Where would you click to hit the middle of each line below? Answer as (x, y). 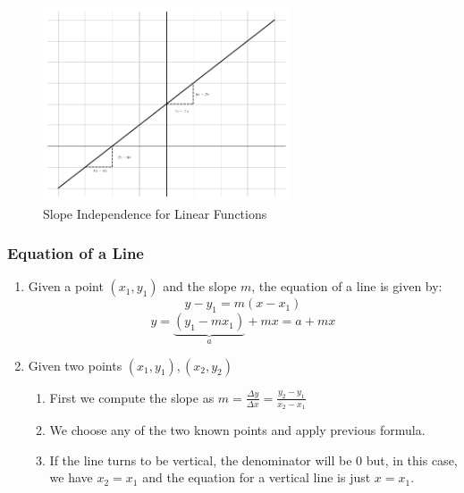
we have (71, 477)
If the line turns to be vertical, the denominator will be (201, 460)
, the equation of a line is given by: (347, 286)
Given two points (75, 365)
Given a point (66, 286)
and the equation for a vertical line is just (257, 477)
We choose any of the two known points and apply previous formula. (237, 429)
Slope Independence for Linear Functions (155, 213)
